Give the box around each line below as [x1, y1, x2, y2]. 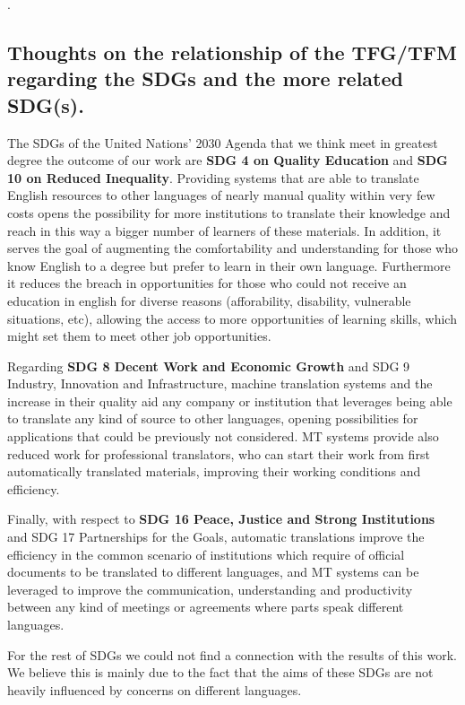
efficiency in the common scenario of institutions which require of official [7, 544, 405, 563]
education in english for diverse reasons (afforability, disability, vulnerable [7, 291, 411, 309]
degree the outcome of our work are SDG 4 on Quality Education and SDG [7, 151, 448, 170]
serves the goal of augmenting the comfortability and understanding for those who [7, 239, 458, 257]
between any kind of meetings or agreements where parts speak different [7, 597, 404, 616]
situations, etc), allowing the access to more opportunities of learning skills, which [7, 309, 457, 327]
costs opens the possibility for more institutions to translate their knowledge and [7, 203, 451, 222]
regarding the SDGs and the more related [7, 65, 403, 92]
